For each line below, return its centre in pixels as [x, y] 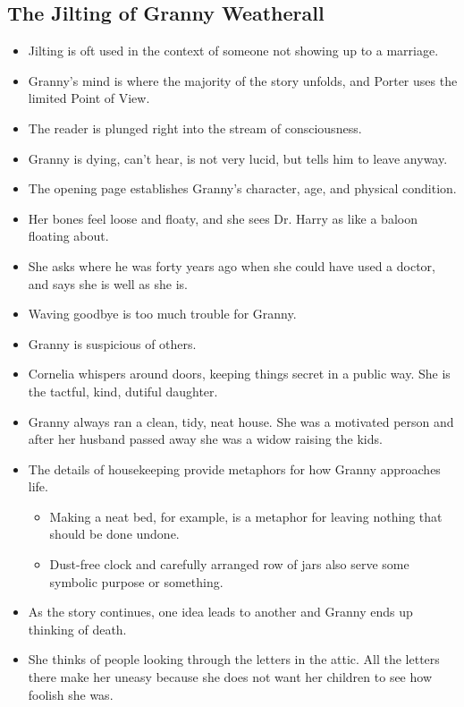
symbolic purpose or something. [136, 581]
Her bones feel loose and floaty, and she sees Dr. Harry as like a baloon [223, 218]
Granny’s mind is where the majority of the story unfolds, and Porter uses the [243, 80]
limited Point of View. [89, 98]
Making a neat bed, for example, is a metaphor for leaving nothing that [246, 516]
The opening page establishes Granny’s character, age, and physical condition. [242, 188]
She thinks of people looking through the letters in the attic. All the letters [234, 659]
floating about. [68, 236]
